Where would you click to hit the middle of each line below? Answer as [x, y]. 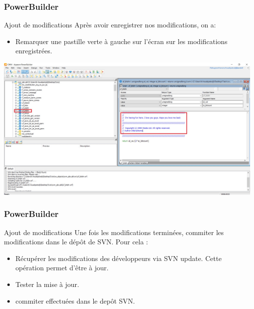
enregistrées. [34, 51]
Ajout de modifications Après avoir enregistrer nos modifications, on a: [110, 25]
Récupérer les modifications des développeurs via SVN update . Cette [118, 258]
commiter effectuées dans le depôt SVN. [75, 300]
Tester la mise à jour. [47, 284]
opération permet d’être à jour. [62, 268]
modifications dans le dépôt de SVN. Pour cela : [76, 242]
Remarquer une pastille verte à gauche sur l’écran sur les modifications [121, 41]
